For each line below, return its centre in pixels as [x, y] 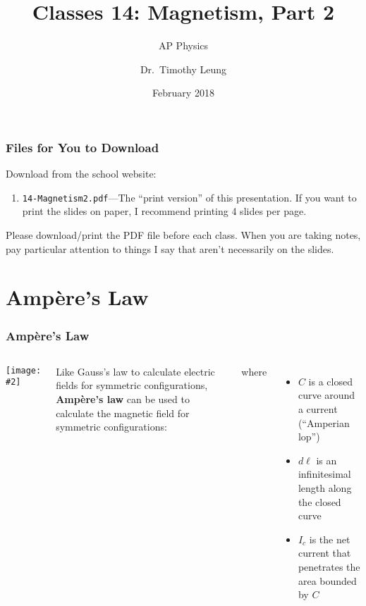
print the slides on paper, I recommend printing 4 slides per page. [164, 211]
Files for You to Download [83, 147]
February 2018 [183, 93]
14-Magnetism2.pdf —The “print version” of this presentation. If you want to [189, 197]
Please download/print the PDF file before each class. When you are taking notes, [183, 235]
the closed [319, 501]
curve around [327, 395]
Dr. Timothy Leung [183, 69]
